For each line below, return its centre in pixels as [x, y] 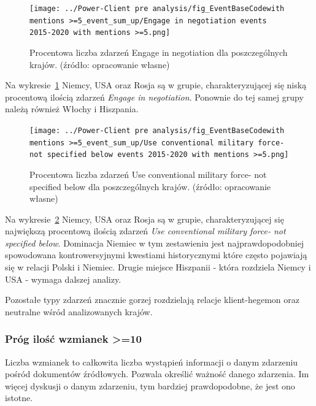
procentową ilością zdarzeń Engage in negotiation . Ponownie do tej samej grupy [154, 97]
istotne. [19, 398]
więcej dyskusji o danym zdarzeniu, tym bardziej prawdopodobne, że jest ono [150, 385]
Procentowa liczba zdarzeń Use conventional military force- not [148, 174]
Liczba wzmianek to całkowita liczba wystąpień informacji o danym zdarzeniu [152, 362]
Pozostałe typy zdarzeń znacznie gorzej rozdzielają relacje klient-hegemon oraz [152, 300]
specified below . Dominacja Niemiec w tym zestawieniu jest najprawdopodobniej [155, 243]
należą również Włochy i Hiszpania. [72, 109]
